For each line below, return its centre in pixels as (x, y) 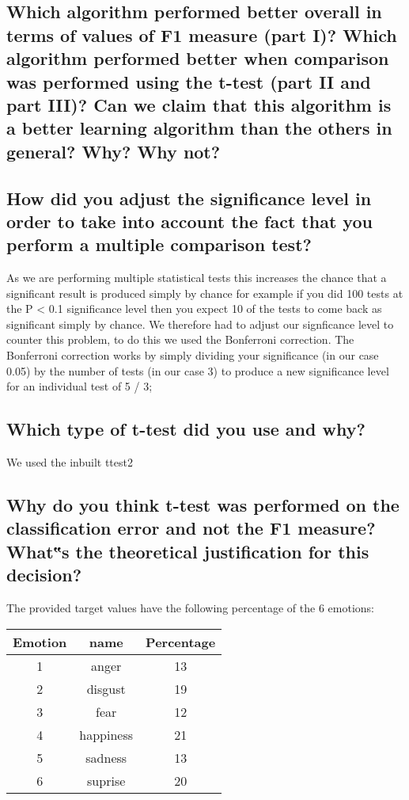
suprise (106, 780)
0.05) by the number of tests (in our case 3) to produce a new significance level (198, 370)
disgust (106, 688)
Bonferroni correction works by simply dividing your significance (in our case (193, 355)
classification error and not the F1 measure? (191, 528)
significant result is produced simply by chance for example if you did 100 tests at (205, 293)
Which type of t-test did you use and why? (186, 429)
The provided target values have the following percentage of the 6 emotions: (190, 608)
